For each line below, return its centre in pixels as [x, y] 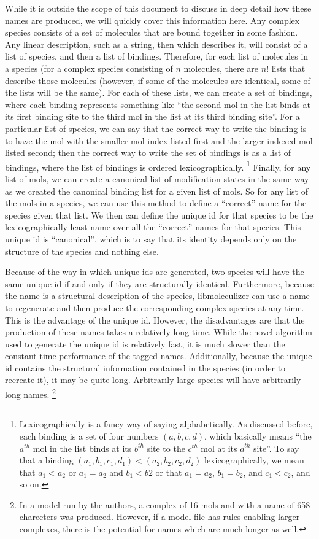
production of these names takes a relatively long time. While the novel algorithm [159, 332]
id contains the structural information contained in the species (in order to [145, 367]
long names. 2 [30, 393]
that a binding [46, 460]
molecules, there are [221, 68]
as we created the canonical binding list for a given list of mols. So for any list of [156, 191]
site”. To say [276, 448]
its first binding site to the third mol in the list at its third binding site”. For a [152, 116]
